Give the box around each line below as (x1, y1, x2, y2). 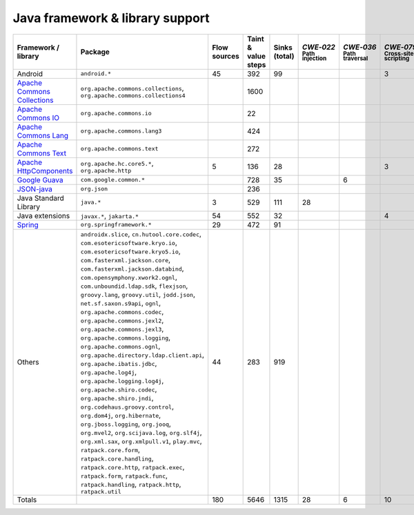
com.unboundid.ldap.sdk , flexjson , (80, 280, 188, 290)
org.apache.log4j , (80, 367, 137, 376)
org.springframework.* (80, 221, 152, 229)
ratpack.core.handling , (80, 453, 155, 463)
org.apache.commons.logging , (80, 332, 171, 342)
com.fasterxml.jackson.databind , (80, 263, 184, 273)
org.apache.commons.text (80, 145, 159, 153)
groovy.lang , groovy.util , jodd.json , (80, 289, 196, 299)
